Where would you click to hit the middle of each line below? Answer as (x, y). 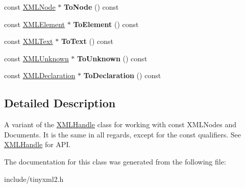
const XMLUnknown (36, 58)
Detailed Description (60, 103)
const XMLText (29, 41)
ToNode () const (91, 7)
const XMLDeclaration (40, 75)
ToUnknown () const (112, 58)
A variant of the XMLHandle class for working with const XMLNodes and (120, 124)
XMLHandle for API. (38, 144)
